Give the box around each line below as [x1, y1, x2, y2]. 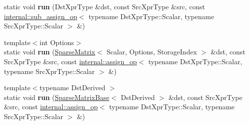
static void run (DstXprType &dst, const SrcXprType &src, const [4, 1, 205, 11]
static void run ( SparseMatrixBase [4, 92, 109, 102]
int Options [39, 37, 74, 47]
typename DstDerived [39, 82, 106, 93]
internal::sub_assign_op [4, 11, 77, 21]
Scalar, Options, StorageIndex [107, 47, 197, 57]
